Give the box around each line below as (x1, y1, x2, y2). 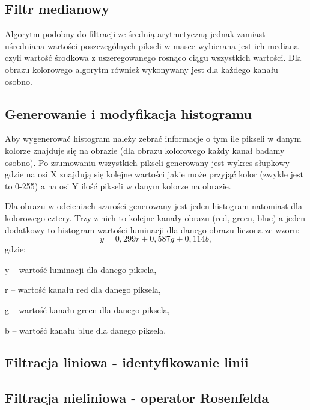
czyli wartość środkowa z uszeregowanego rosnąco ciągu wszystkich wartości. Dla (5, 51, 302, 64)
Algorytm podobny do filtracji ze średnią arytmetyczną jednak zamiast (5, 28, 266, 40)
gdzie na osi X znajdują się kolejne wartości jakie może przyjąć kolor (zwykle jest (5, 168, 303, 180)
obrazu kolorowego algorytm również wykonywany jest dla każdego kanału (5, 63, 278, 75)
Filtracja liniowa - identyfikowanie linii (5, 353, 249, 372)
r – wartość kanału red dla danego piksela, (5, 283, 161, 296)
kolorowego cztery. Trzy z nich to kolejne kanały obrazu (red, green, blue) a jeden (5, 211, 305, 224)
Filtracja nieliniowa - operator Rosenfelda (5, 388, 269, 407)
